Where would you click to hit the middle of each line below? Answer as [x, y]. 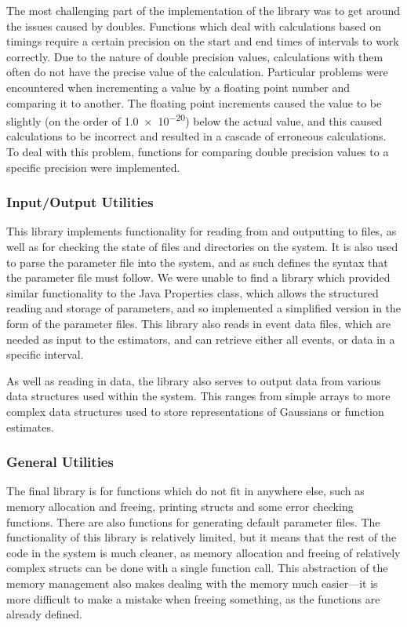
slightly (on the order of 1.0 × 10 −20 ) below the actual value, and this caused [194, 120]
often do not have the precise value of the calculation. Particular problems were [197, 72]
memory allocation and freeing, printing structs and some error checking [180, 506]
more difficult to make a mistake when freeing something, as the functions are [193, 598]
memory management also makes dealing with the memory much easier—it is [192, 583]
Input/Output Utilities [80, 202]
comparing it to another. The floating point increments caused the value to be [194, 102]
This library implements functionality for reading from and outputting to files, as [202, 231]
